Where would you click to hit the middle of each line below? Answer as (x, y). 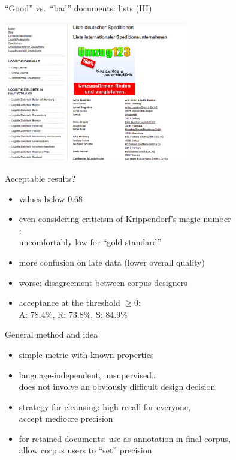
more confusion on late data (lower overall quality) (112, 262)
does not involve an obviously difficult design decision (117, 387)
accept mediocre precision (66, 418)
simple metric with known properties (86, 354)
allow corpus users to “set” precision (85, 450)
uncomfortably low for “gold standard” (90, 242)
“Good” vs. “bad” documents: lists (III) (78, 8)
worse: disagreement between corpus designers (103, 282)
